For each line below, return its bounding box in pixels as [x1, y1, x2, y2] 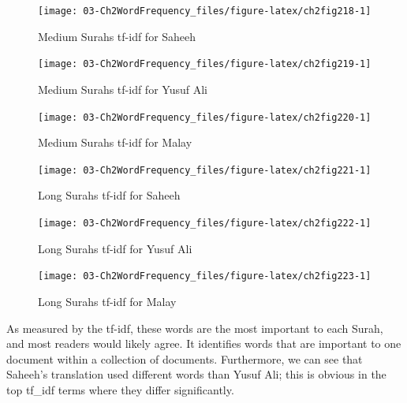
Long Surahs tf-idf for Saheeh [38, 187, 181, 203]
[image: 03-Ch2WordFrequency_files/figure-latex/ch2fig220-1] [38, 111, 372, 123]
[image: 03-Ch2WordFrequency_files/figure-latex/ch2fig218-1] [38, 6, 372, 17]
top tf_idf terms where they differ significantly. [6, 381, 234, 397]
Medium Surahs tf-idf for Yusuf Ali [38, 80, 207, 97]
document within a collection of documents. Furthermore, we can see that [6, 350, 363, 367]
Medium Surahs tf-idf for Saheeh [38, 28, 196, 44]
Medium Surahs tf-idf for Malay [38, 134, 192, 151]
